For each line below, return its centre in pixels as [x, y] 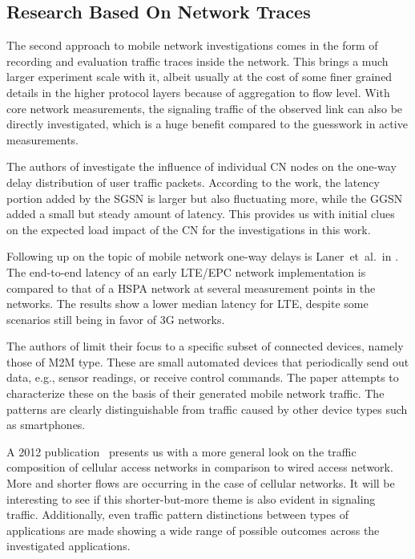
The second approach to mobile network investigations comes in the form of [192, 45]
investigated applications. [68, 546]
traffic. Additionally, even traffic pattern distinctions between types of [177, 514]
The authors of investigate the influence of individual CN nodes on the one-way [201, 166]
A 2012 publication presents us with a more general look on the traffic [181, 451]
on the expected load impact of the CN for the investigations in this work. [189, 229]
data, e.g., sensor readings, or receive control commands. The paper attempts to [203, 377]
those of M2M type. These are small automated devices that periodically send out [208, 361]
